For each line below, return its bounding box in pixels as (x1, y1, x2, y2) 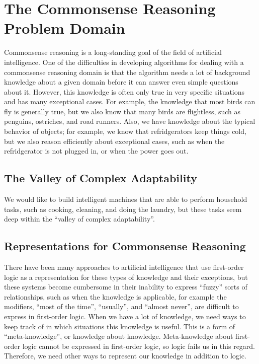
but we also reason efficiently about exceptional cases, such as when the (4, 135, 225, 146)
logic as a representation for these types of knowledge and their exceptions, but (4, 271, 248, 282)
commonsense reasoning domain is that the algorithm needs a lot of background (4, 66, 250, 77)
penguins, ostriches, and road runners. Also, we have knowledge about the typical (4, 116, 255, 126)
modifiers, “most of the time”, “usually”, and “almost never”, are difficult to (4, 301, 239, 312)
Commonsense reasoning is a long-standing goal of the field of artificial (4, 47, 222, 57)
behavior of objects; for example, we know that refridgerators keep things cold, (4, 126, 246, 136)
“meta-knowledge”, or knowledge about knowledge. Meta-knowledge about (4, 331, 233, 341)
